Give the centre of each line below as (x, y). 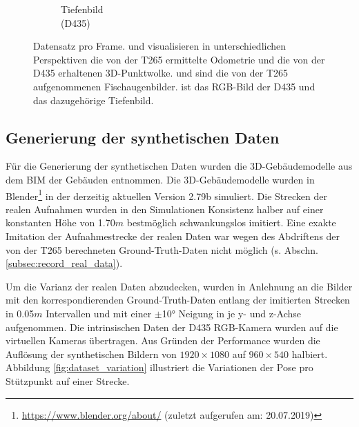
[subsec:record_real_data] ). (64, 263)
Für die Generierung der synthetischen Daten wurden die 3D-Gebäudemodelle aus (179, 166)
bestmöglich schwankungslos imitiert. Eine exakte (231, 222)
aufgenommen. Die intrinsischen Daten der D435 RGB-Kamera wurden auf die (172, 327)
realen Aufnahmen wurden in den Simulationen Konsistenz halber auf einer (165, 209)
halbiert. (310, 354)
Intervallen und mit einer (99, 313)
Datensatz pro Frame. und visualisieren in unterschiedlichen (160, 46)
